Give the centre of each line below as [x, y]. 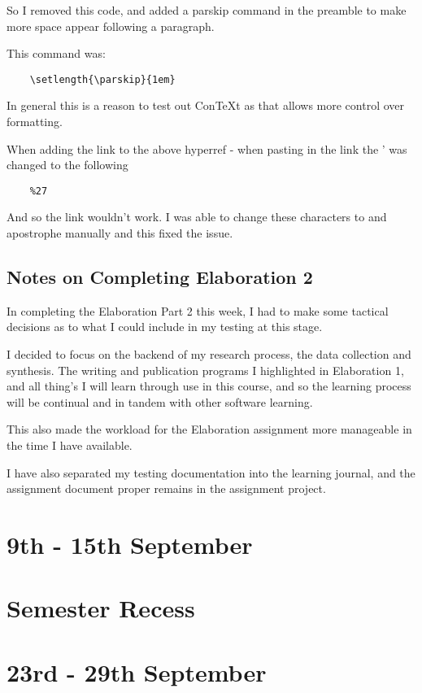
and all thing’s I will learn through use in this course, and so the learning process [209, 386]
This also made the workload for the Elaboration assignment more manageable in [209, 429]
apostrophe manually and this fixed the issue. [120, 233]
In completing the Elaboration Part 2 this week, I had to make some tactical [198, 310]
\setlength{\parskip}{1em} [102, 79]
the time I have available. [70, 445]
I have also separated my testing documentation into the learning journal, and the [211, 472]
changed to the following [67, 165]
